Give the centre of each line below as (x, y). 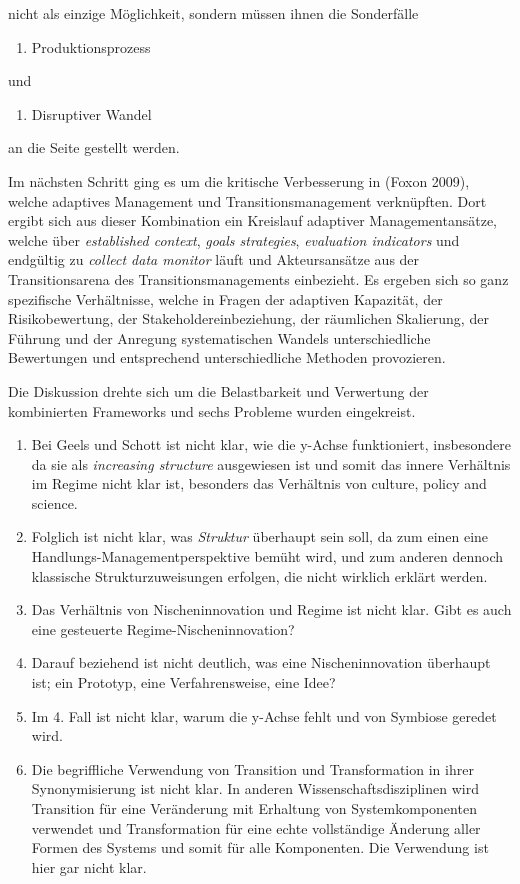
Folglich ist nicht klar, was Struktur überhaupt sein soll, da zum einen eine (260, 536)
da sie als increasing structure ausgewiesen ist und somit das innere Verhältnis (271, 463)
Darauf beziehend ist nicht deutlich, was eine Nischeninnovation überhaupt (261, 662)
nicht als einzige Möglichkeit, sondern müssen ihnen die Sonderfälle (213, 13)
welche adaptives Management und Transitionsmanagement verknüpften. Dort (247, 200)
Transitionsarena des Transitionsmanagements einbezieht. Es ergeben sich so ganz (258, 278)
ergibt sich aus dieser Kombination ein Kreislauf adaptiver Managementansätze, (252, 220)
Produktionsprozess (91, 46)
